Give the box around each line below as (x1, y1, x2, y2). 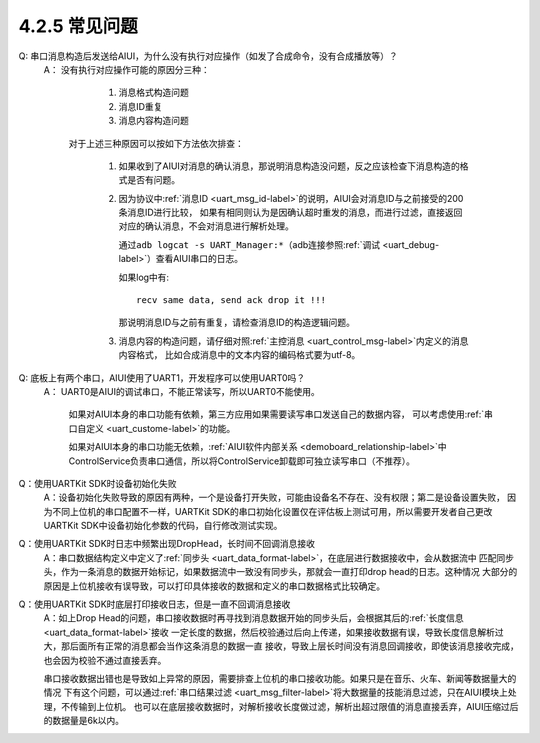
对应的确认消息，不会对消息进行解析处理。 (118, 220, 294, 232)
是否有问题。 (126, 174, 180, 186)
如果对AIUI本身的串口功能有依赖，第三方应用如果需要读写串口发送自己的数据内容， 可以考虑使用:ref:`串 (68, 408, 494, 420)
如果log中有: (118, 271, 170, 283)
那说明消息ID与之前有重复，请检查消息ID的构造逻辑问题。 (118, 316, 355, 329)
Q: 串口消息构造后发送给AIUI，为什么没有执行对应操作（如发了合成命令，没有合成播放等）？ (18, 50, 399, 62)
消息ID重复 (118, 100, 163, 112)
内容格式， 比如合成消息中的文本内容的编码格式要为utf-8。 (118, 349, 361, 361)
